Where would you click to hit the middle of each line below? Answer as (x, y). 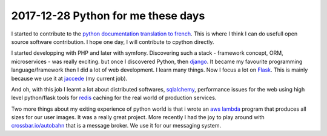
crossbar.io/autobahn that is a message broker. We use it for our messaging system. (116, 126)
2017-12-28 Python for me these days (108, 16)
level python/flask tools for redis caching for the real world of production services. (114, 98)
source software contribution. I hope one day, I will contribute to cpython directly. (113, 42)
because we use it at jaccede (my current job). (69, 78)
